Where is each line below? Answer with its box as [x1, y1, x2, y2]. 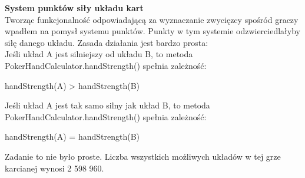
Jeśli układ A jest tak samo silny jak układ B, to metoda [5, 99, 210, 111]
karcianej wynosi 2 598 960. [5, 161, 104, 174]
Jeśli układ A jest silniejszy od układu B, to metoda [5, 48, 193, 60]
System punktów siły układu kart [5, 2, 144, 14]
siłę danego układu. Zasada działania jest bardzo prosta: [5, 36, 208, 48]
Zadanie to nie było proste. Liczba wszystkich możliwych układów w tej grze [5, 150, 281, 162]
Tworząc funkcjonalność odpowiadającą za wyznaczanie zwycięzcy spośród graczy [5, 13, 299, 25]
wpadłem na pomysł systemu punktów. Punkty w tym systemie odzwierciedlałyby [5, 25, 300, 37]
